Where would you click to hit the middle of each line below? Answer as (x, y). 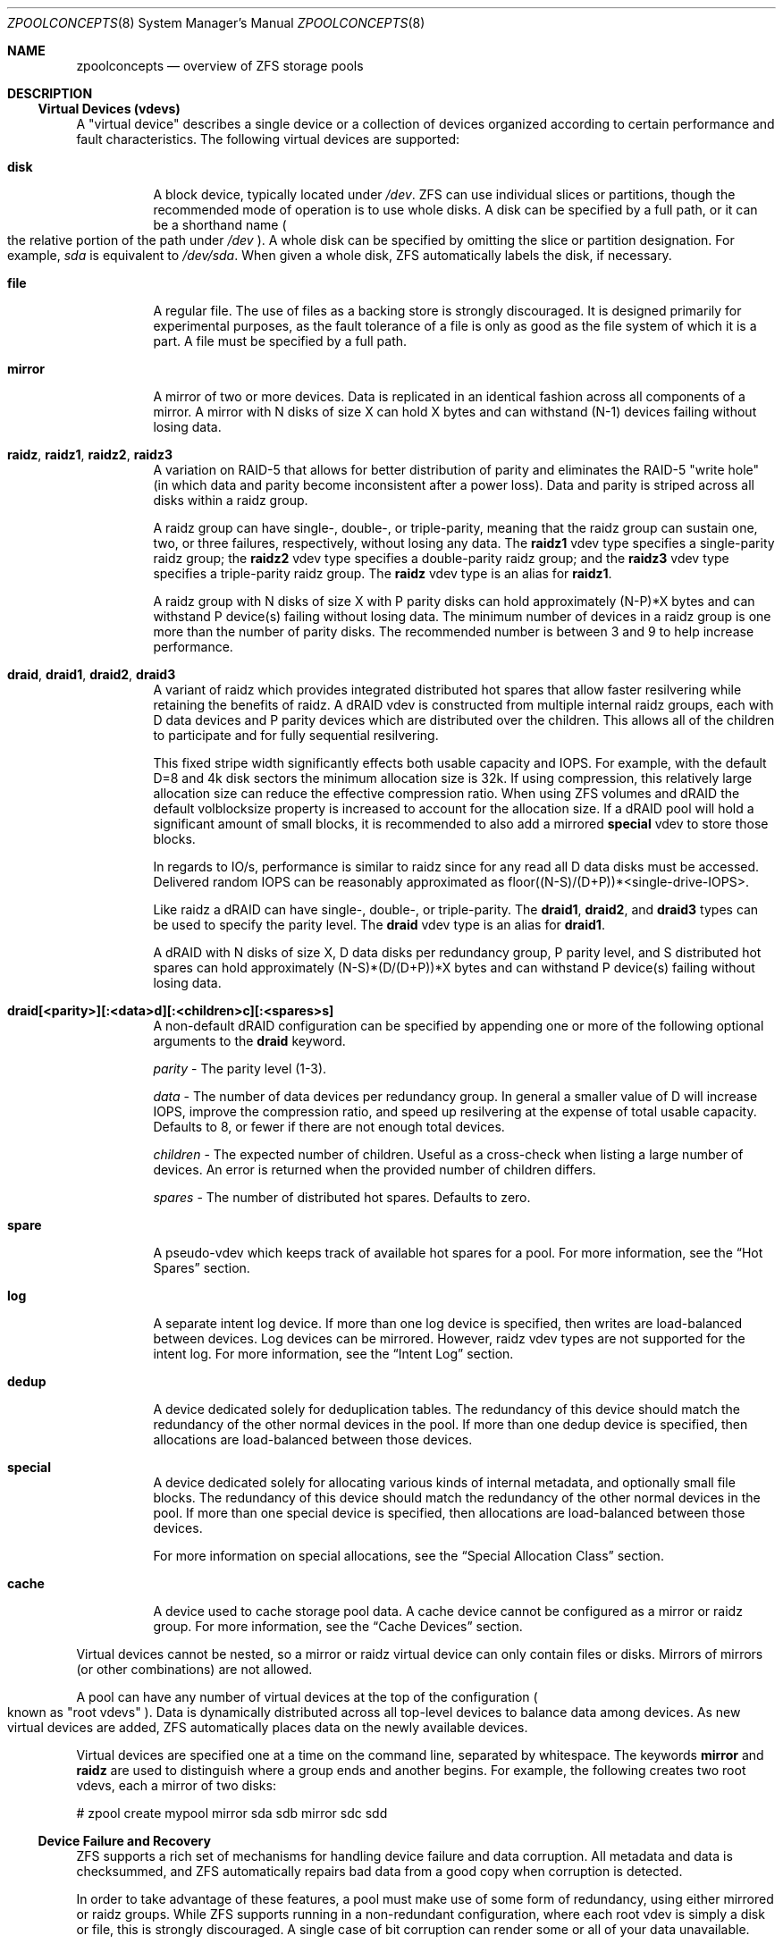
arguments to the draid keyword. (249, 1041)
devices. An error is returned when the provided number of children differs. (375, 1170)
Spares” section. (202, 1268)
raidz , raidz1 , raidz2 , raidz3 (90, 454)
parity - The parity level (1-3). (240, 1069)
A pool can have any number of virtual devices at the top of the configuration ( (307, 1697)
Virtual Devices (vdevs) (109, 109)
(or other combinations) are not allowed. (194, 1669)
